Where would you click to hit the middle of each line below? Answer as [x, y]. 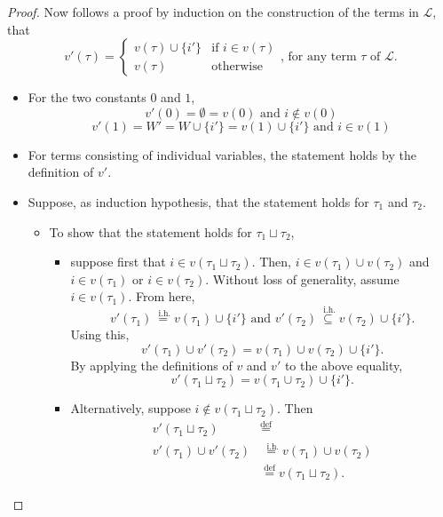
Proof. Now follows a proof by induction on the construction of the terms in [213, 12]
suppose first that [118, 262]
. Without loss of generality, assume [302, 278]
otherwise [237, 66]
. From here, [162, 296]
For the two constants [87, 97]
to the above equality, [344, 365]
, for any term [319, 57]
